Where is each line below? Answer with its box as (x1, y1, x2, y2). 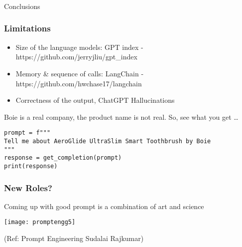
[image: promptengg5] (4, 219, 76, 226)
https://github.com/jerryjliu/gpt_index (15, 51, 137, 62)
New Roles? (4, 181, 52, 194)
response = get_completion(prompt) (4, 154, 122, 162)
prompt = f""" (4, 129, 51, 137)
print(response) (4, 162, 58, 170)
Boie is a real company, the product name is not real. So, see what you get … (4, 111, 239, 122)
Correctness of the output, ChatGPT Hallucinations (15, 95, 175, 105)
